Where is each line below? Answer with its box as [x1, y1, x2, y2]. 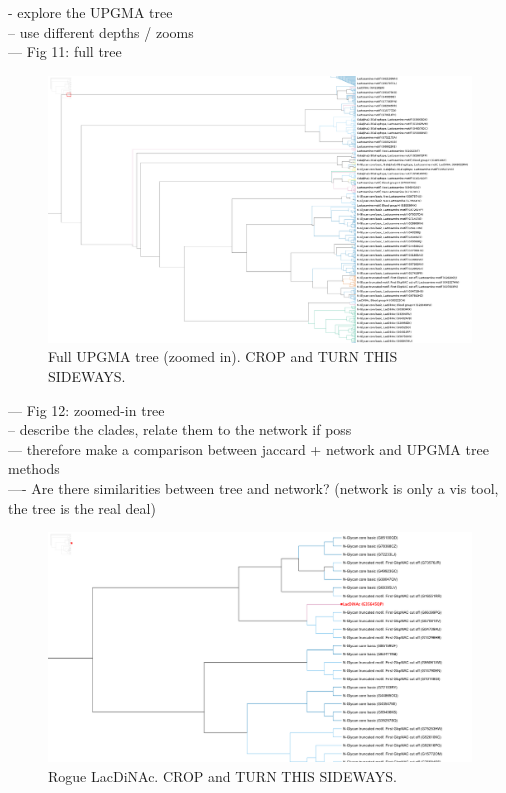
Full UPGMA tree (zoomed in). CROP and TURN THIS [48, 346, 398, 367]
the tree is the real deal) [8, 497, 156, 518]
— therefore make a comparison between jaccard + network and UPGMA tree [8, 438, 489, 459]
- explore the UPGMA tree [8, 2, 173, 22]
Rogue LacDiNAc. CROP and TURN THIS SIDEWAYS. [48, 765, 397, 786]
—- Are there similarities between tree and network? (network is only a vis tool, [8, 478, 499, 498]
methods [8, 458, 60, 479]
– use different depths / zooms [8, 21, 194, 42]
